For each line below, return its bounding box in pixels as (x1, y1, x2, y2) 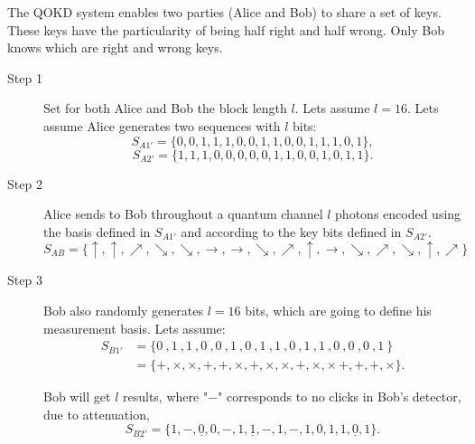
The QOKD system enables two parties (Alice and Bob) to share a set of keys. (7, 3, 442, 21)
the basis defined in (43, 222, 151, 241)
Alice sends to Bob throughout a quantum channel (43, 204, 323, 223)
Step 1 (7, 68, 42, 87)
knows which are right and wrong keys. (7, 38, 223, 57)
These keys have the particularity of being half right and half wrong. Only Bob (7, 20, 444, 39)
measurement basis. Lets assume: (43, 318, 226, 337)
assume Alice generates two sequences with (43, 116, 281, 135)
